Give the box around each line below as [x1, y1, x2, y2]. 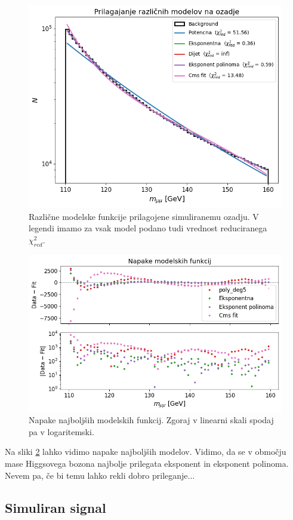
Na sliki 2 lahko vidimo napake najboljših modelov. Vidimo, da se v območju [5, 445, 286, 458]
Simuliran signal [5, 498, 106, 516]
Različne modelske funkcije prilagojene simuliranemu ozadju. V [29, 210, 259, 222]
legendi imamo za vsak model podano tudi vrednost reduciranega [29, 222, 267, 234]
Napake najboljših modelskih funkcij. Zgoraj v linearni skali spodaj [29, 414, 274, 426]
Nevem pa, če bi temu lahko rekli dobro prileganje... [5, 469, 195, 481]
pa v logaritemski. [29, 425, 94, 438]
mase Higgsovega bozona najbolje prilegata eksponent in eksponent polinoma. [5, 457, 289, 469]
